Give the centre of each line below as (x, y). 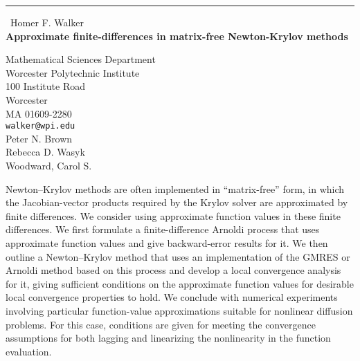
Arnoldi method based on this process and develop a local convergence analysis (173, 270)
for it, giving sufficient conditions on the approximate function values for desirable (180, 283)
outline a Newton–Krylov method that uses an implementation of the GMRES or (178, 256)
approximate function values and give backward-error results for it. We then (167, 242)
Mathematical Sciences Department (81, 59)
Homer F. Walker (47, 22)
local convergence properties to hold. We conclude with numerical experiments (172, 297)
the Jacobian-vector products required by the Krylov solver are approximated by (177, 202)
